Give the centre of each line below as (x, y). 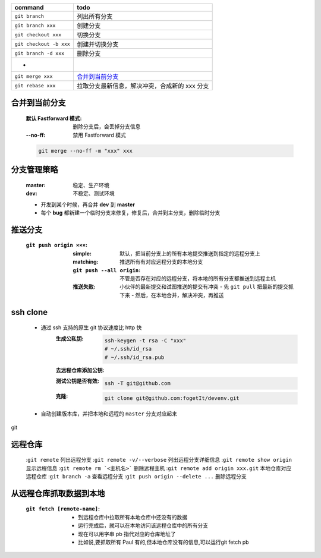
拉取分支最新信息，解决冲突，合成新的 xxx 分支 (143, 86)
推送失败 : (84, 287)
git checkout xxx (38, 35)
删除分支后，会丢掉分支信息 (107, 127)
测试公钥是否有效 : (77, 381)
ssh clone (29, 312)
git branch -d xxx (40, 53)
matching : (86, 262)
